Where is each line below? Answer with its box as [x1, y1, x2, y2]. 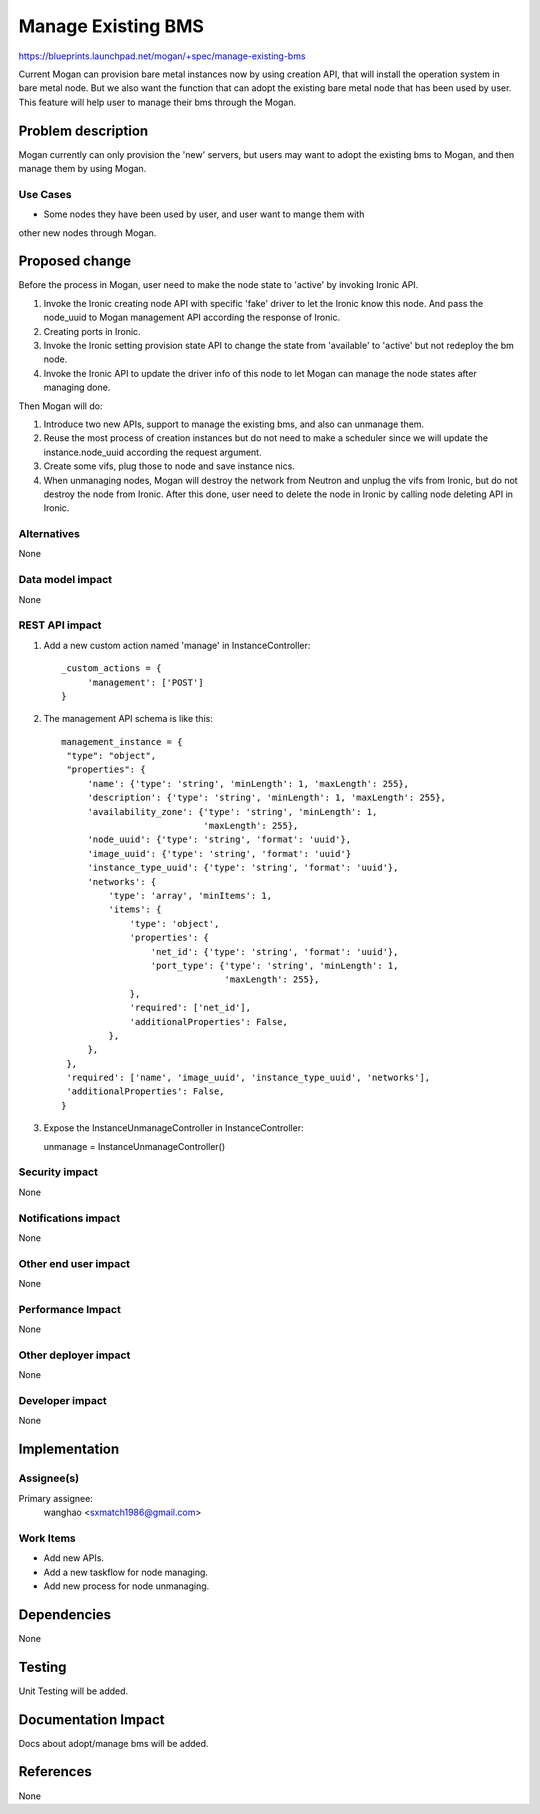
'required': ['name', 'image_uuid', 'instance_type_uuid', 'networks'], [66, 1072, 431, 1084]
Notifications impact [18, 1211, 120, 1225]
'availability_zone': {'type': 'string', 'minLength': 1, [87, 806, 378, 817]
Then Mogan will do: [18, 400, 103, 412]
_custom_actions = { [61, 663, 162, 674]
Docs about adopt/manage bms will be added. [18, 1737, 209, 1749]
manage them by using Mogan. [18, 163, 147, 175]
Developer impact [18, 1394, 107, 1408]
